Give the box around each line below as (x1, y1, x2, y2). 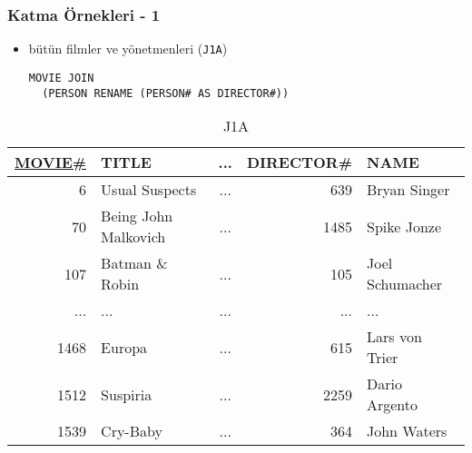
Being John (101, 205, 173, 227)
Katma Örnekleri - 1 (7, 3, 161, 25)
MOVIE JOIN (28, 71, 94, 84)
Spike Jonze (366, 215, 441, 237)
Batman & (101, 252, 168, 274)
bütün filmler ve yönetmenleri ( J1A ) (28, 39, 228, 58)
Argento (366, 394, 418, 416)
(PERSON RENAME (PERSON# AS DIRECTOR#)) (42, 86, 290, 100)
